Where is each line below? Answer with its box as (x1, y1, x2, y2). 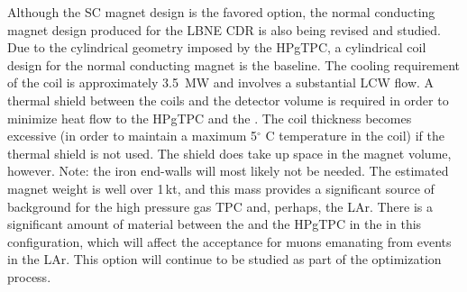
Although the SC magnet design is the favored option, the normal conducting (7, 3, 435, 21)
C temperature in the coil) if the (265, 126, 444, 145)
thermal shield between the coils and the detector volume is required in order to (7, 90, 449, 109)
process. (7, 267, 51, 286)
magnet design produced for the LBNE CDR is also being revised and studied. (7, 20, 441, 39)
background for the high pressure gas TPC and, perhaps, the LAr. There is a (7, 196, 434, 215)
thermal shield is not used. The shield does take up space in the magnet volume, (7, 143, 452, 162)
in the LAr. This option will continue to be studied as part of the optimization (7, 250, 442, 269)
